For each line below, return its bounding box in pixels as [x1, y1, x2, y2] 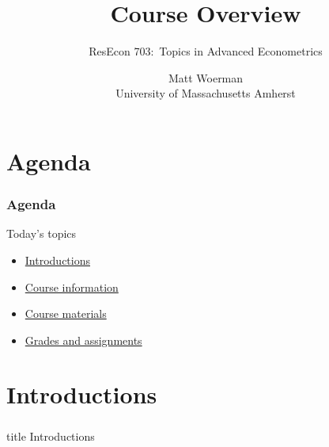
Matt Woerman [168, 69, 244, 86]
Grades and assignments [25, 331, 142, 348]
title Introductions [6, 427, 95, 444]
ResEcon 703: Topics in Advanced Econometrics [89, 43, 323, 59]
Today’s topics [6, 225, 77, 242]
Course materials [25, 305, 107, 322]
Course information [25, 278, 119, 295]
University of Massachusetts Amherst [115, 85, 296, 101]
